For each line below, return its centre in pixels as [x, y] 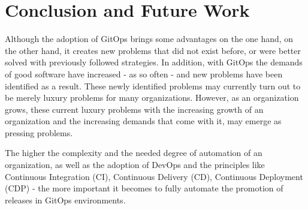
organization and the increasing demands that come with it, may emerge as [143, 121]
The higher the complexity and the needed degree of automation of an [134, 153]
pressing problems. [39, 132]
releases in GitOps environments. [65, 199]
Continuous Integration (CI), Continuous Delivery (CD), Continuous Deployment [154, 176]
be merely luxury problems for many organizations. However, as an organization [152, 97]
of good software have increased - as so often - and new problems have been [144, 73]
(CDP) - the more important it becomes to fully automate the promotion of [144, 188]
